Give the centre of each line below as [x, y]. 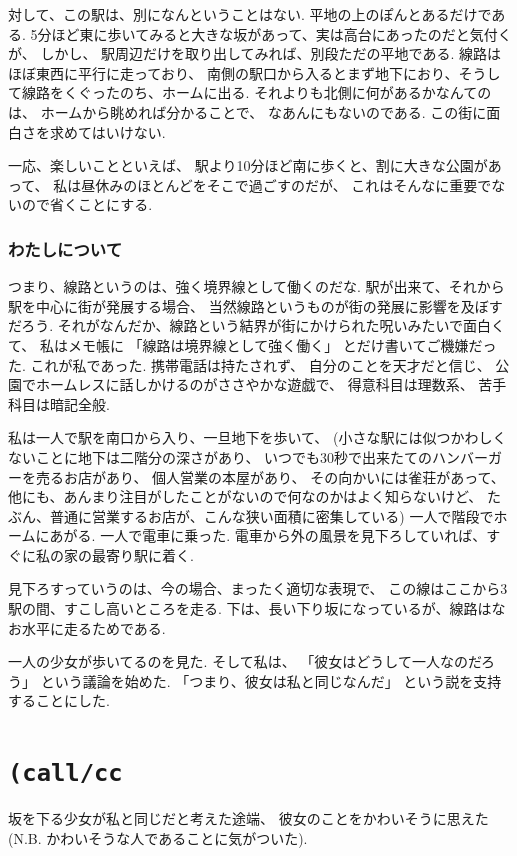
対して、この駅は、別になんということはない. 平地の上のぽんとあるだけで [250, 14]
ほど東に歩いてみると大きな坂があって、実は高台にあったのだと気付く [281, 33]
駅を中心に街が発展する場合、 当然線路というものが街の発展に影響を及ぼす [255, 305]
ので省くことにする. [87, 204]
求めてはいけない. [107, 131]
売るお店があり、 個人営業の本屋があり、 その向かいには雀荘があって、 [270, 476]
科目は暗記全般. [59, 403]
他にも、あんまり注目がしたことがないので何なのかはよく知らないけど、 [245, 496]
